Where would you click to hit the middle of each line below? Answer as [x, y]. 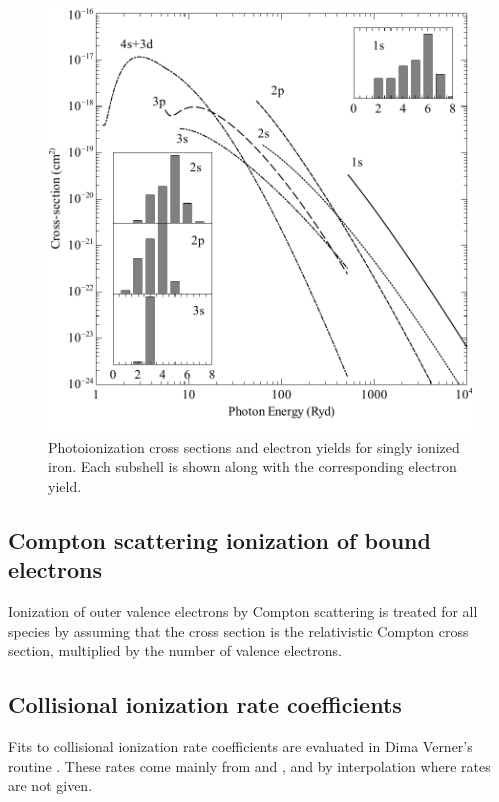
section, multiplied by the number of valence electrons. [175, 650]
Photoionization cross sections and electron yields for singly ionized [254, 446]
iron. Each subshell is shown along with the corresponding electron [252, 466]
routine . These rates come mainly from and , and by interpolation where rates [249, 765]
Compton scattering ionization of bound [219, 539]
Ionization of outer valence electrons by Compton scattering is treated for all [243, 610]
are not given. [50, 785]
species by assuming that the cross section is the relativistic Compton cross [238, 630]
